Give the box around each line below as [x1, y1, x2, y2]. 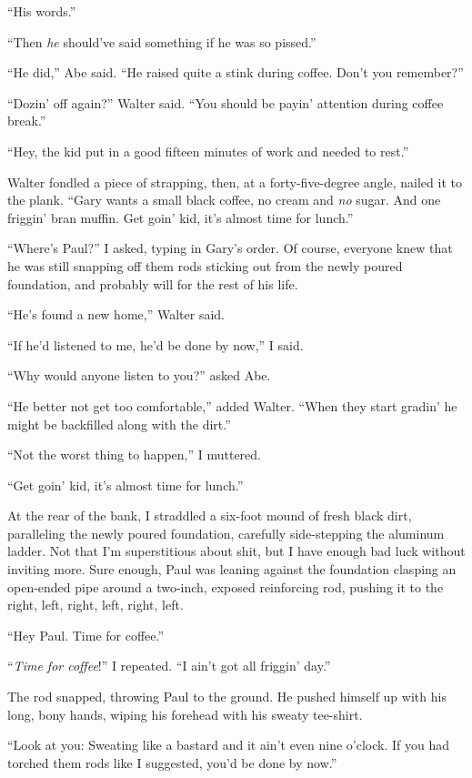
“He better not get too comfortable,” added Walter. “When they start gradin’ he [7, 396, 457, 415]
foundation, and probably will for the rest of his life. [7, 274, 298, 293]
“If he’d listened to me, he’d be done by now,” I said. [7, 335, 304, 354]
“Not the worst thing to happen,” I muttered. [7, 445, 261, 464]
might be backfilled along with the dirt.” [7, 414, 231, 433]
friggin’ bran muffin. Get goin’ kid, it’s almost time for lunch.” [7, 207, 354, 227]
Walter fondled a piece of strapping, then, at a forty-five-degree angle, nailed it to [7, 172, 462, 191]
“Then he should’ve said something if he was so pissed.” [7, 32, 316, 51]
